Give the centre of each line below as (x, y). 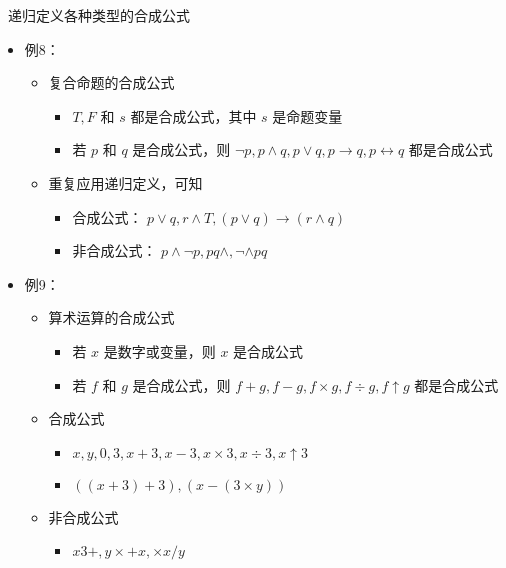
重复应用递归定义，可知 (125, 182)
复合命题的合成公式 (111, 82)
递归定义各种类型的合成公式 (98, 15)
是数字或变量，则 (159, 350)
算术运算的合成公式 (111, 317)
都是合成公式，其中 (193, 115)
